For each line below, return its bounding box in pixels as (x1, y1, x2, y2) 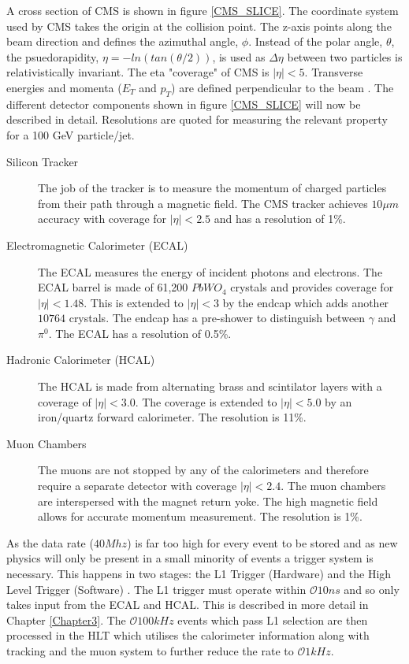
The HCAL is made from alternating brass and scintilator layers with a (38, 378, 382, 395)
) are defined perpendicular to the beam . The (171, 79, 394, 95)
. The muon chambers (281, 477, 386, 494)
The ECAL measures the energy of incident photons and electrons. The (38, 263, 383, 280)
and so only (344, 581, 400, 597)
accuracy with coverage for (38, 210, 167, 227)
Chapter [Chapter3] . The (6, 611, 126, 628)
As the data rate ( (6, 534, 94, 551)
